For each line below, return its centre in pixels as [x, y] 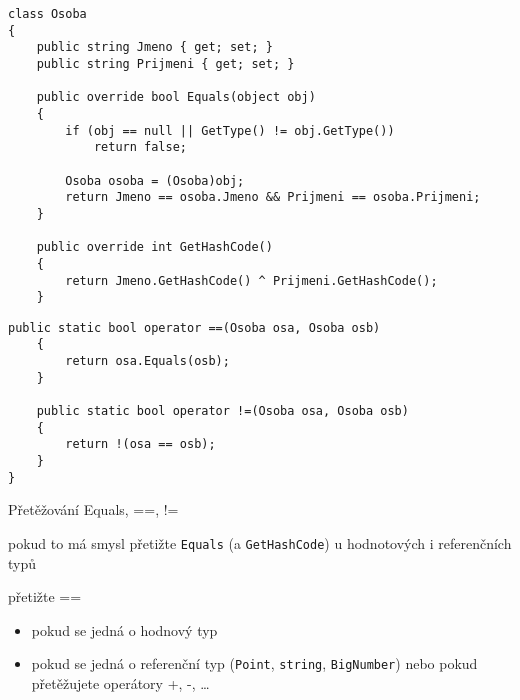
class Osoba [47, 14]
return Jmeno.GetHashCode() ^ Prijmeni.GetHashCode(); [251, 280]
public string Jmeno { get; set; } [154, 47]
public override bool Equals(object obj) [176, 97]
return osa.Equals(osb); [147, 361]
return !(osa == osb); [140, 444]
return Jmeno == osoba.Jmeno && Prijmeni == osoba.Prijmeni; [273, 197]
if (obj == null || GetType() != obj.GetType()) [230, 130]
